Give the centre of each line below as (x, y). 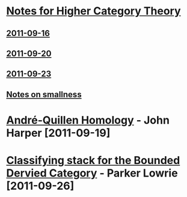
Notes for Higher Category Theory (94, 11)
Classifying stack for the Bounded (93, 161)
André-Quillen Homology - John (88, 120)
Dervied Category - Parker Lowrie (92, 173)
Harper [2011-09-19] (58, 133)
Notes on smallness (44, 94)
